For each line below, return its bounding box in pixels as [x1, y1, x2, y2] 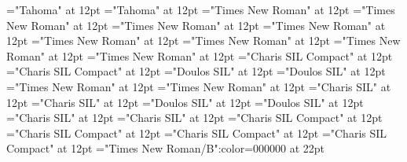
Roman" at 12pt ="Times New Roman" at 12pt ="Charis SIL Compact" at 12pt [6, 47, 393, 64]
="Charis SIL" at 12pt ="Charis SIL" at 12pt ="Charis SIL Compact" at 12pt [6, 109, 383, 126]
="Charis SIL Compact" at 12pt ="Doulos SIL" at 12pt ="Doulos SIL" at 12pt [6, 63, 386, 79]
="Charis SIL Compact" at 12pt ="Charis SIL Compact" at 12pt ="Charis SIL [6, 124, 387, 141]
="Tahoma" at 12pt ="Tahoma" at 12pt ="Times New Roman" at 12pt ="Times [6, 2, 395, 17]
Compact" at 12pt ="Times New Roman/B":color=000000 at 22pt [6, 140, 325, 156]
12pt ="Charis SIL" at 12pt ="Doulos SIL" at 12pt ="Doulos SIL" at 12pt [6, 94, 364, 110]
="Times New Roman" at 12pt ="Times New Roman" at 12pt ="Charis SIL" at [6, 78, 391, 94]
